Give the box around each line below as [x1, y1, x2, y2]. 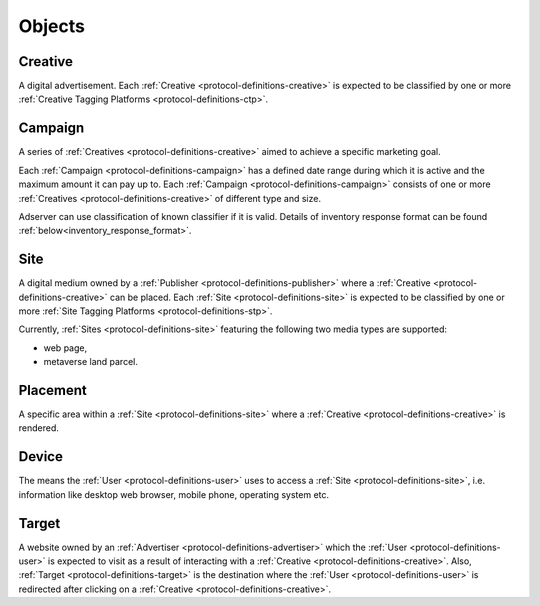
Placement [18, 381, 87, 399]
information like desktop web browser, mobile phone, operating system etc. [18, 488, 330, 500]
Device [18, 448, 64, 465]
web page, [43, 341, 88, 354]
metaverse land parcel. [43, 356, 139, 368]
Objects [18, 15, 85, 37]
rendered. [18, 422, 60, 434]
